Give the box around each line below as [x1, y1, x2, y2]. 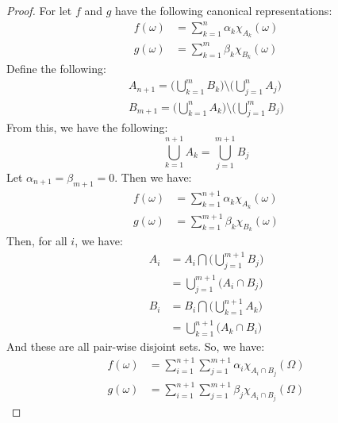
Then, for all [6, 233, 67, 249]
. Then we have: [114, 169, 192, 186]
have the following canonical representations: [115, 2, 332, 18]
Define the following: [6, 60, 106, 77]
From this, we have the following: [6, 119, 168, 136]
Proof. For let [6, 2, 72, 18]
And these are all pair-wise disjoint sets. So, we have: [6, 338, 265, 355]
